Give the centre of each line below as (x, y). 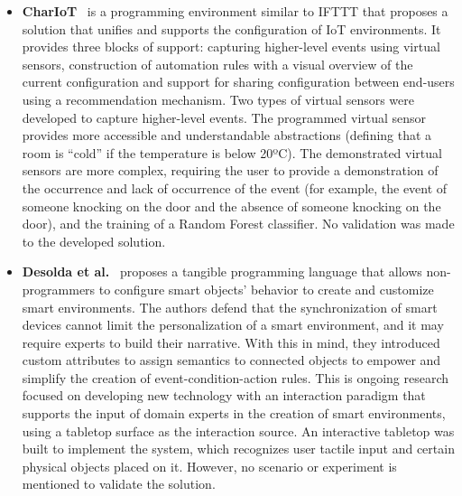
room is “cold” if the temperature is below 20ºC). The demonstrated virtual (232, 152)
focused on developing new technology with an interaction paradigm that (224, 395)
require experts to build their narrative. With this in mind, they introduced (231, 342)
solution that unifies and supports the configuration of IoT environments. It (231, 28)
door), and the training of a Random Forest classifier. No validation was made (238, 224)
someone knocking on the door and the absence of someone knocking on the (231, 206)
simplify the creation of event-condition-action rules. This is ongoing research (236, 377)
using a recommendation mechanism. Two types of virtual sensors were (218, 99)
